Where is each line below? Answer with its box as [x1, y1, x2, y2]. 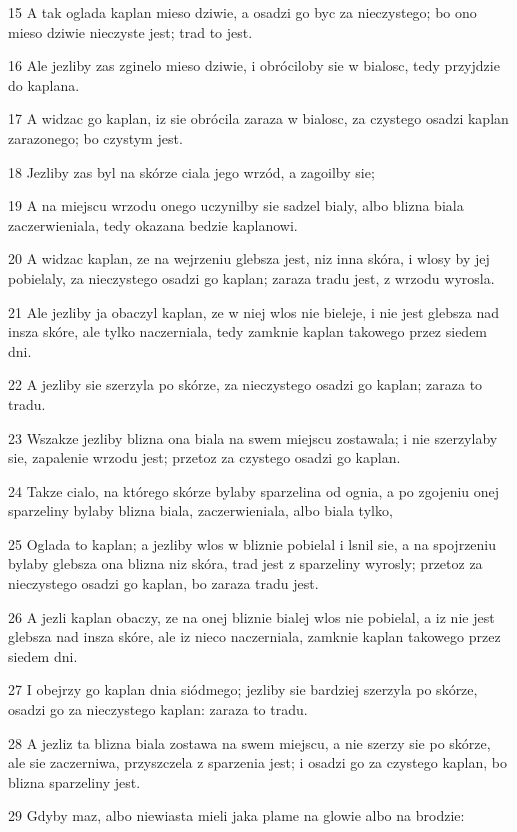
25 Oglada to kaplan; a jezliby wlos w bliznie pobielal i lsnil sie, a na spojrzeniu [8, 533, 497, 554]
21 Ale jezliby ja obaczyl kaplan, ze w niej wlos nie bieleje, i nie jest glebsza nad [8, 301, 499, 322]
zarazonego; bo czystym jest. [8, 127, 183, 148]
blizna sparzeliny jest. [8, 771, 141, 792]
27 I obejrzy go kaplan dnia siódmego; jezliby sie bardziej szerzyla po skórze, [8, 679, 478, 700]
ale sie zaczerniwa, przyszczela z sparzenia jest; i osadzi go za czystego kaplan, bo [8, 752, 508, 773]
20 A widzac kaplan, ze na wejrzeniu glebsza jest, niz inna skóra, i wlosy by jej [8, 248, 490, 269]
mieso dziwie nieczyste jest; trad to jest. [8, 21, 253, 42]
